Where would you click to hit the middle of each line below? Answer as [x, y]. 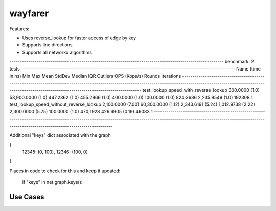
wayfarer [29, 13]
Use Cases [27, 197]
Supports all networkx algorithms [57, 52]
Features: [19, 29]
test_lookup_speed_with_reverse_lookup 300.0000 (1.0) [201, 90]
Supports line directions [47, 45]
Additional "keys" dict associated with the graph [60, 135]
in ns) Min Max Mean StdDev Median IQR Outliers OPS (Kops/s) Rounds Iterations [95, 76]
